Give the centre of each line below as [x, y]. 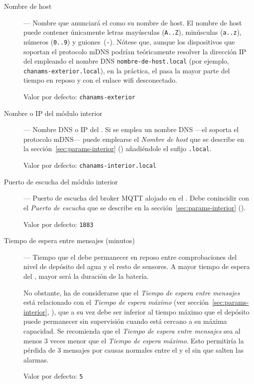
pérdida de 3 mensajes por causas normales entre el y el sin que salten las [134, 350]
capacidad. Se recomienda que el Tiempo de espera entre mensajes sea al [132, 330]
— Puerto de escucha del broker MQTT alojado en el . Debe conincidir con [136, 198]
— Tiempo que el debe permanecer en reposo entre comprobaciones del [130, 257]
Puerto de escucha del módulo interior [61, 181]
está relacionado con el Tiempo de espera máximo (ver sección [116, 302]
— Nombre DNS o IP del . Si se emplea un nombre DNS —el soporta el [131, 129]
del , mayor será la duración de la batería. [86, 276]
